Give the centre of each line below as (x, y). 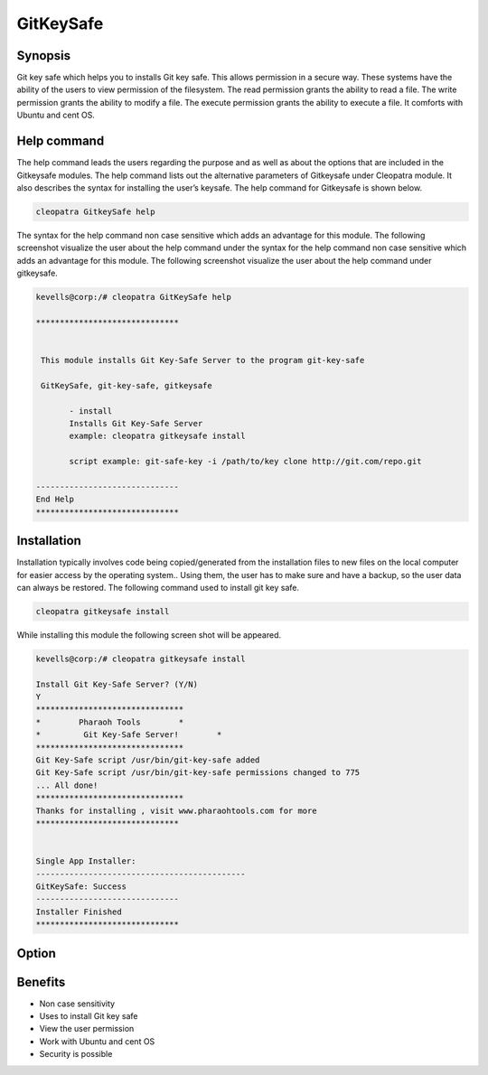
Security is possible (76, 1054)
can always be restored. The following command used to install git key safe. (158, 587)
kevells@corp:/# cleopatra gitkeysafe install (141, 659)
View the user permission (87, 1029)
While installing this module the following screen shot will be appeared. (149, 635)
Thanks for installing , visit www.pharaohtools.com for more (176, 810)
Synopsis (44, 56)
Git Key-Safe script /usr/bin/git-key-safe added (148, 760)
